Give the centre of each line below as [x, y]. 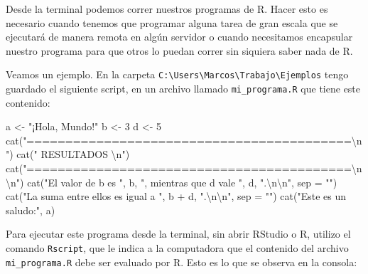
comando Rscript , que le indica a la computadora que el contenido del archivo [177, 248]
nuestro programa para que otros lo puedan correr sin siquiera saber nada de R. [179, 50]
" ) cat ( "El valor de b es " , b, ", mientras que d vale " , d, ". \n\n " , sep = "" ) [177, 182]
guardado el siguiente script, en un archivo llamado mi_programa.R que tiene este [183, 89]
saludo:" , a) [31, 210]
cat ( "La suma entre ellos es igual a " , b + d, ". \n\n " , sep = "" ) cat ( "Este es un [176, 196]
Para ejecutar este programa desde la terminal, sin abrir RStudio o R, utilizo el [178, 234]
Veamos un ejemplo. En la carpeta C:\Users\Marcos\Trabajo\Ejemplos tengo [177, 74]
